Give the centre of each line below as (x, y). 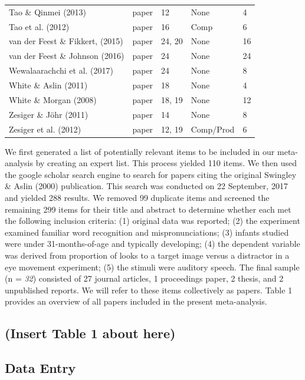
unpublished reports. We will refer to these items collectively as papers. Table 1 (149, 290)
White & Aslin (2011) (48, 85)
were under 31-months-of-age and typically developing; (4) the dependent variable (152, 244)
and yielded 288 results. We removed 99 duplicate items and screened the (137, 197)
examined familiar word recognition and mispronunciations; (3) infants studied (147, 232)
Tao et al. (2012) (39, 26)
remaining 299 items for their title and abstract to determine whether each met (148, 209)
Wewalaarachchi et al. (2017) (61, 70)
